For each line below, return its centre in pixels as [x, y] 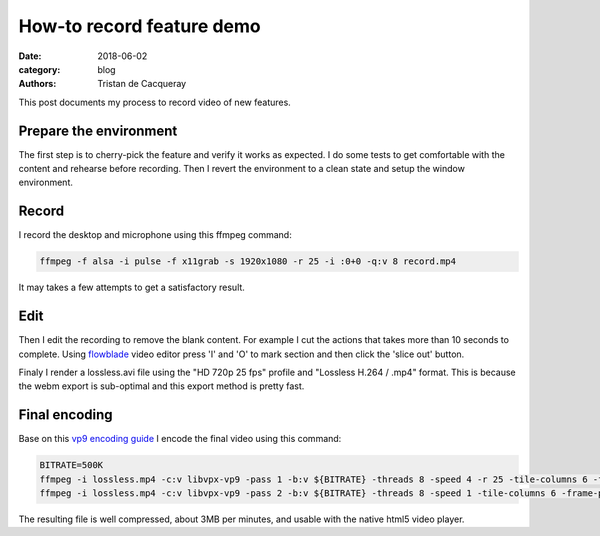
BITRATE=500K [71, 465]
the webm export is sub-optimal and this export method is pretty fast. [161, 386]
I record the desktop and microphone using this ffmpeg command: [155, 235]
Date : [30, 56]
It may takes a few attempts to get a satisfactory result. [131, 287]
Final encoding [66, 415]
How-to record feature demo [139, 26]
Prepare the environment [98, 130]
